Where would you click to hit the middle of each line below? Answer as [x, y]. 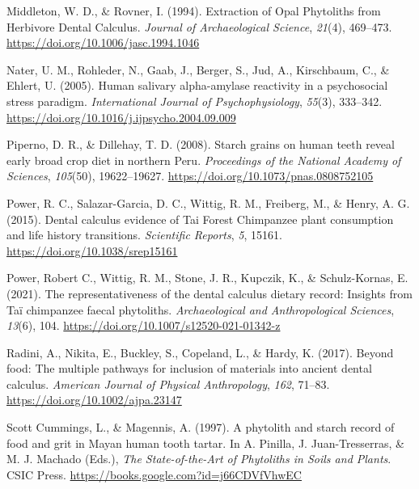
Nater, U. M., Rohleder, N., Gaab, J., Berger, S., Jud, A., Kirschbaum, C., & [198, 69]
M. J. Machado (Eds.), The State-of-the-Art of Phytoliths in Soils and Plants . [199, 459]
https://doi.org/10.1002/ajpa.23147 [94, 400]
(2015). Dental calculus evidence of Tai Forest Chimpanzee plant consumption [200, 219]
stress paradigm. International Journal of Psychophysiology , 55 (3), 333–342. [195, 101]
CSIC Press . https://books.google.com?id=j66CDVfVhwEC [154, 474]
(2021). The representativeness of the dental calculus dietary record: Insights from [209, 293]
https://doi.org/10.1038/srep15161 [92, 250]
